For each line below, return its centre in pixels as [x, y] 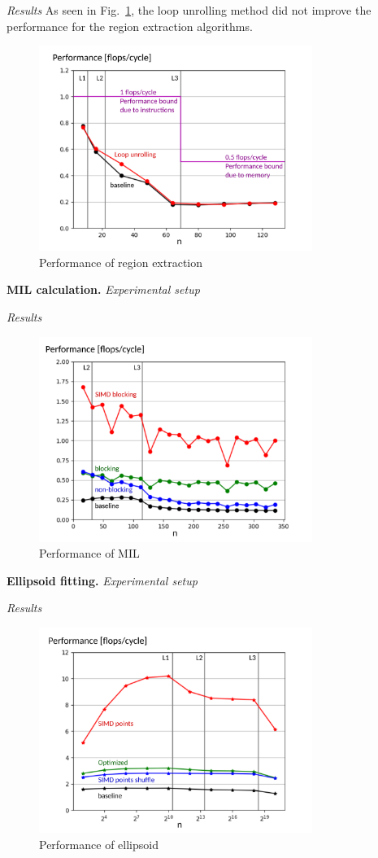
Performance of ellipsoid [99, 844]
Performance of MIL [89, 553]
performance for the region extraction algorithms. [130, 26]
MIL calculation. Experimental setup [103, 289]
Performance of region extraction [121, 262]
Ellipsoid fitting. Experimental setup [102, 580]
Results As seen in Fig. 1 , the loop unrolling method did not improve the [189, 10]
